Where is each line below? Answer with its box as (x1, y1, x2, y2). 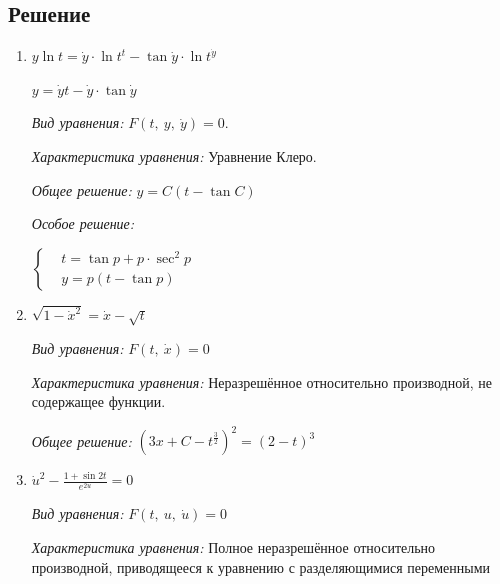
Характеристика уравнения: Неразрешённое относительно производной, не (31, 371, 492, 392)
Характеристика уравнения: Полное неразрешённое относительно (31, 537, 436, 558)
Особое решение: (31, 213, 135, 234)
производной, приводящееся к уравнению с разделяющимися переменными (31, 556, 490, 577)
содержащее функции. (31, 391, 166, 412)
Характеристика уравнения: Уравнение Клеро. (31, 145, 317, 166)
